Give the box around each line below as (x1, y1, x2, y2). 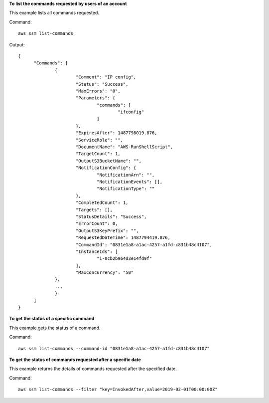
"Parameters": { (75, 95, 116, 101)
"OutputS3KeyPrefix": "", (75, 227, 139, 233)
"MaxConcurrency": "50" (75, 270, 134, 275)
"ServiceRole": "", (75, 137, 124, 143)
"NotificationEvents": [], (96, 179, 163, 185)
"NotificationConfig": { (75, 165, 136, 171)
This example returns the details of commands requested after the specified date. (9, 366, 177, 372)
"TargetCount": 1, (75, 151, 121, 157)
